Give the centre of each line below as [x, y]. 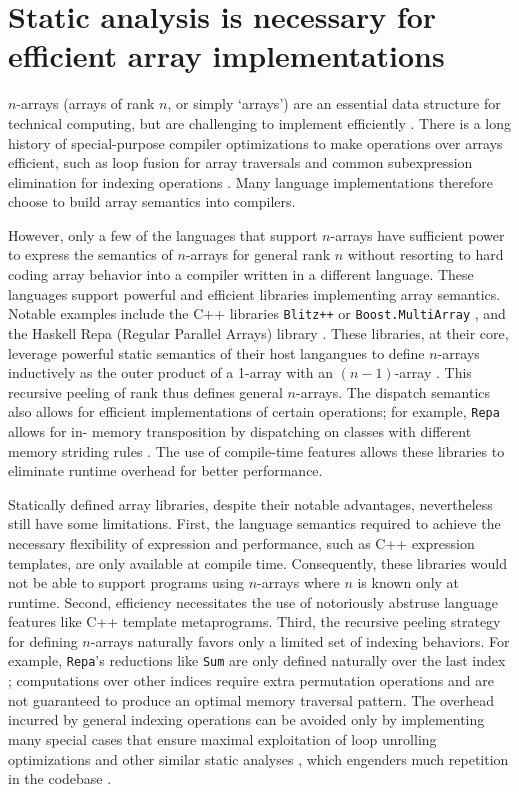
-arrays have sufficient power [417, 234]
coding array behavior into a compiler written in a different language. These [241, 274]
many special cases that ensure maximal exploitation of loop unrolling [222, 738]
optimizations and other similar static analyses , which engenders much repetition [258, 758]
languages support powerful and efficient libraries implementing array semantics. [254, 293]
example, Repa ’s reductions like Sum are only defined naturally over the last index [257, 660]
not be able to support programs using [126, 582]
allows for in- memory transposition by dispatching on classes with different [240, 430]
